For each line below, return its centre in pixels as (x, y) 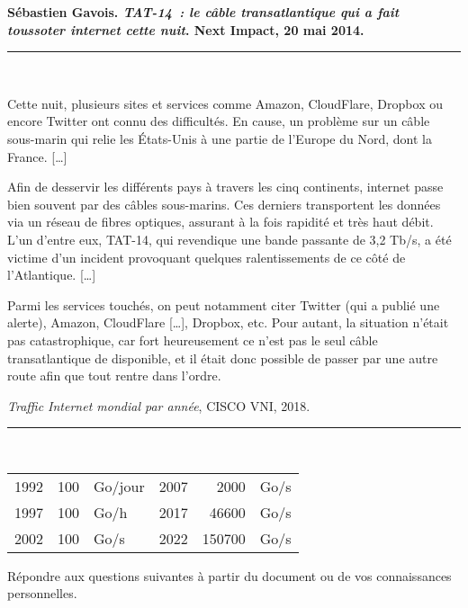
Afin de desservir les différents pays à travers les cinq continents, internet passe (225, 187)
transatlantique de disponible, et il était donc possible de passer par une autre (223, 358)
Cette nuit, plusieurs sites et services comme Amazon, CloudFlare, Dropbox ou (225, 103)
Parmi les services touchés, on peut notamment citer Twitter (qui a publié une (224, 304)
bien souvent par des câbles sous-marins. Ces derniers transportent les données (224, 204)
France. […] (37, 156)
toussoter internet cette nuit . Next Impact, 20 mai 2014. (186, 29)
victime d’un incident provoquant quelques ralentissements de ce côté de (207, 257)
